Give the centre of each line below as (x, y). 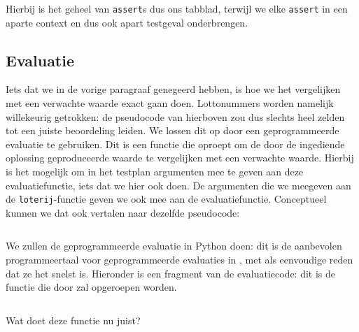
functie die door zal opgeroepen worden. (91, 287)
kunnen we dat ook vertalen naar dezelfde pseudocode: (123, 212)
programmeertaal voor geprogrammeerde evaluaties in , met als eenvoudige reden (179, 260)
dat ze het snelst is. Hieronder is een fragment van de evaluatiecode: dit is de (171, 273)
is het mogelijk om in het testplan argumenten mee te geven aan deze (155, 172)
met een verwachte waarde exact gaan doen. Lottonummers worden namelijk (170, 103)
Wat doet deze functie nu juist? (73, 320)
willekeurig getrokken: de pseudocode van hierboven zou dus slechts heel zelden (175, 116)
